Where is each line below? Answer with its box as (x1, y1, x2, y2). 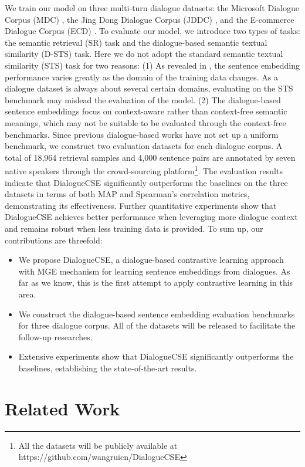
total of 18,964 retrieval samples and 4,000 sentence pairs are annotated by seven (5, 151, 296, 163)
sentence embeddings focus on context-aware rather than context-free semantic (5, 105, 287, 117)
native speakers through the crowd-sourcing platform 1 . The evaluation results (5, 163, 283, 177)
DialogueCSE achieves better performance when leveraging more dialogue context (5, 211, 298, 223)
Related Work (5, 396, 120, 420)
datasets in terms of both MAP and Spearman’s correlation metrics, (5, 188, 250, 200)
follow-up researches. (18, 330, 93, 343)
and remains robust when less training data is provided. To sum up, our (5, 222, 263, 234)
